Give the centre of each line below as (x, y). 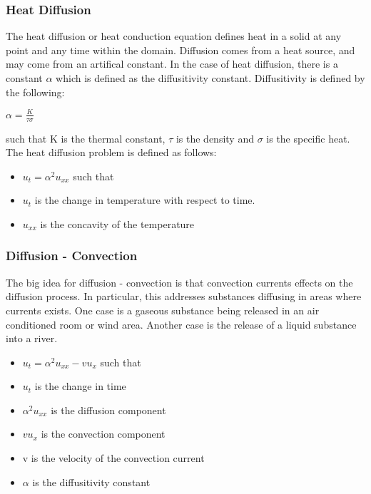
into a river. (32, 338)
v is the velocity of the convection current (113, 458)
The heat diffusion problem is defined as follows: (111, 152)
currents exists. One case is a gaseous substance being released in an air (163, 310)
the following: (35, 92)
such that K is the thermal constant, (86, 138)
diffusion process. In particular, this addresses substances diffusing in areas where (184, 296)
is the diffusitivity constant (91, 482)
